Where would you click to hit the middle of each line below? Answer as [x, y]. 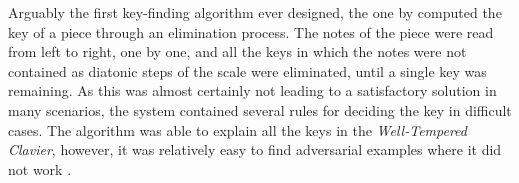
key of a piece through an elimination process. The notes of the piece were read [251, 31]
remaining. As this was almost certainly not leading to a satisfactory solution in [252, 90]
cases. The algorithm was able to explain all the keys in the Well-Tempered [237, 129]
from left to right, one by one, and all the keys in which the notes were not [237, 51]
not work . [40, 168]
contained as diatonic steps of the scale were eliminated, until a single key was [247, 70]
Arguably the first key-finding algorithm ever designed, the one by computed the [255, 12]
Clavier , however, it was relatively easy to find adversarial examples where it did [255, 149]
